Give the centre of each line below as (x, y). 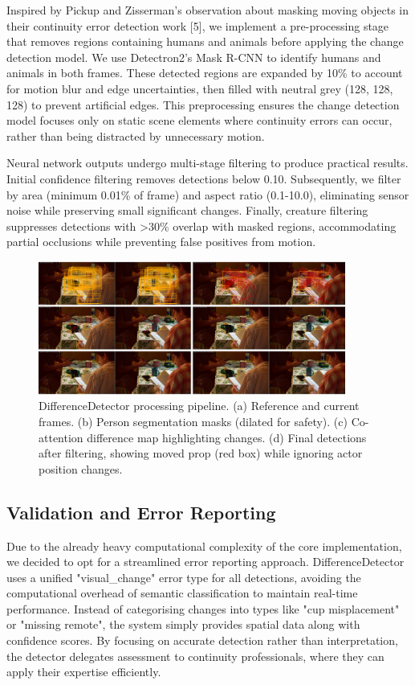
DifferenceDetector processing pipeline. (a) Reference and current (199, 406)
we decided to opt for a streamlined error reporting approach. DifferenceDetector (205, 562)
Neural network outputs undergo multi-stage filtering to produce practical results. (207, 163)
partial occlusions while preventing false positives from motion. (161, 242)
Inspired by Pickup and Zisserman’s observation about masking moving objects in (207, 10)
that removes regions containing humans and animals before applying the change (205, 41)
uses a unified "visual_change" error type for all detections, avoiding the (184, 577)
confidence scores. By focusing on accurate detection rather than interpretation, (202, 640)
